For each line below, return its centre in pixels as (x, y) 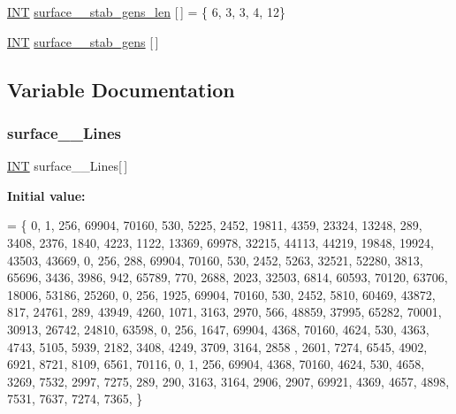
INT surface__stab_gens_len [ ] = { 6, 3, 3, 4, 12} (146, 11)
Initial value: (46, 195)
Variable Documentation (121, 89)
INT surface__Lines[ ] (68, 166)
